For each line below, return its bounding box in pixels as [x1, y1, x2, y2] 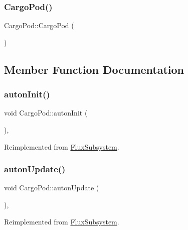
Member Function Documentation [4, 61, 184, 77]
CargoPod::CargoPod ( [4, 20, 74, 31]
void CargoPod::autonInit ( [4, 107, 88, 118]
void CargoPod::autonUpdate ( [4, 182, 99, 193]
